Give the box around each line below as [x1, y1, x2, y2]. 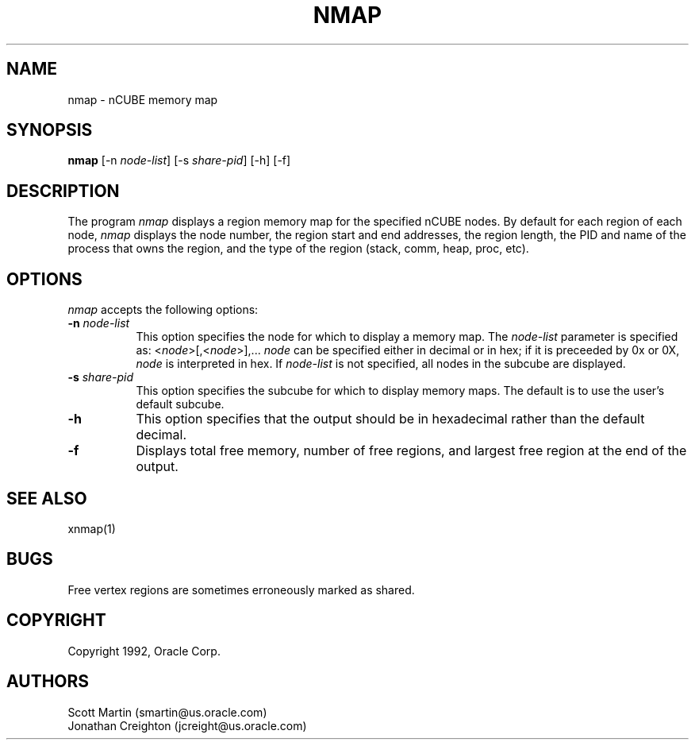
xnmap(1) [67, 521, 116, 535]
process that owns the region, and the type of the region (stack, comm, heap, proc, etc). [67, 242, 529, 256]
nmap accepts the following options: [67, 303, 259, 317]
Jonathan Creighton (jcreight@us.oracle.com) [67, 718, 307, 732]
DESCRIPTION [6, 180, 120, 201]
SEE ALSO [6, 488, 87, 508]
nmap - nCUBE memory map [67, 92, 218, 106]
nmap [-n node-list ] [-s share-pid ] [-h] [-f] [67, 153, 291, 168]
